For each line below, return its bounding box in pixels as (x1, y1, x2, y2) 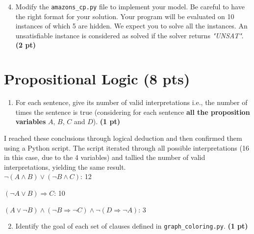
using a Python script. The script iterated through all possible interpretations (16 (4, 142, 249, 153)
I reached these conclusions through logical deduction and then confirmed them (4, 132, 242, 143)
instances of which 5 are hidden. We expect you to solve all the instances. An (15, 21, 248, 31)
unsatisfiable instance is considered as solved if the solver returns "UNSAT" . (15, 30, 244, 40)
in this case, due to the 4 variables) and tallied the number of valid (4, 152, 205, 162)
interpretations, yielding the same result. (4, 161, 126, 172)
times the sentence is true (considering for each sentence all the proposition (15, 106, 250, 117)
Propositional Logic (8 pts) (4, 69, 190, 89)
